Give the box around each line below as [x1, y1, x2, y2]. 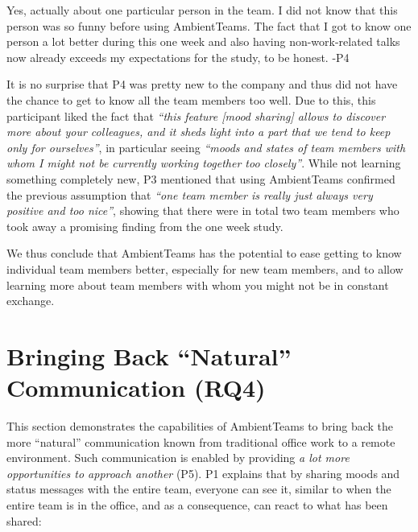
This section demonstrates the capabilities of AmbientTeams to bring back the [6, 418, 394, 434]
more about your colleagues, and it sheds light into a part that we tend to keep [6, 123, 391, 140]
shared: [6, 512, 42, 529]
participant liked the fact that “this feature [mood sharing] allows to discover [6, 107, 386, 124]
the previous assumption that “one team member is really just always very [6, 186, 373, 203]
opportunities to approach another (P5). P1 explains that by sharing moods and [6, 464, 400, 481]
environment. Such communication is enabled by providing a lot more [6, 449, 350, 466]
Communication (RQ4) [6, 371, 266, 404]
